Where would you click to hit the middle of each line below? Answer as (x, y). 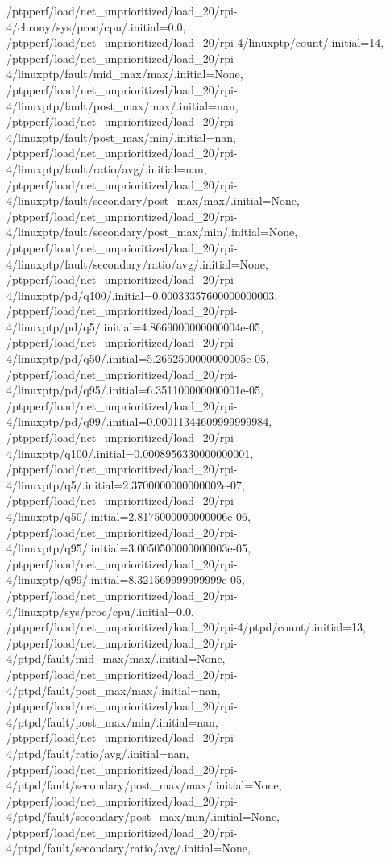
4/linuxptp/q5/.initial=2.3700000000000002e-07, (126, 484)
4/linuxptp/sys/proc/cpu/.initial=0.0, (100, 611)
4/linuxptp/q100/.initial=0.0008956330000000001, (130, 453)
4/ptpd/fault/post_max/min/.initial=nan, (112, 721)
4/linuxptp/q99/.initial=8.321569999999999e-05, (126, 579)
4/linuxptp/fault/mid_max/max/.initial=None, (125, 74)
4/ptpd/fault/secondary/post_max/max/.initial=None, (144, 785)
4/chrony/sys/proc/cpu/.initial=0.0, (96, 26)
